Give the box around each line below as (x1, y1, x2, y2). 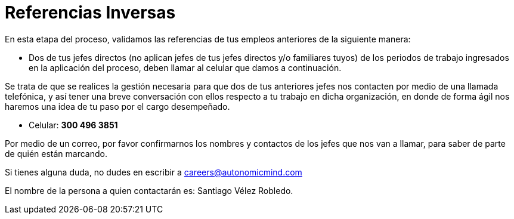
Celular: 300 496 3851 (29, 119, 118, 130)
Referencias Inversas (5, 2, 176, 23)
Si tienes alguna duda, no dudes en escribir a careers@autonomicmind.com (5, 166, 302, 177)
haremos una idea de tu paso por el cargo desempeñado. (5, 101, 230, 112)
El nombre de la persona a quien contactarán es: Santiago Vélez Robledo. (5, 185, 293, 196)
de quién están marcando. (5, 148, 107, 159)
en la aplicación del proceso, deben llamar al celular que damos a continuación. (29, 62, 342, 73)
